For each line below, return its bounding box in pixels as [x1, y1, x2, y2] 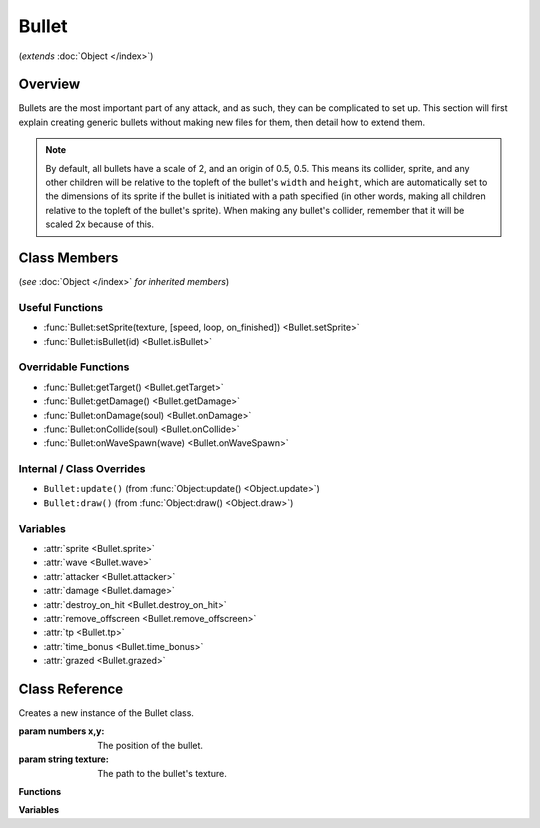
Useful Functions [18, 300, 104, 314]
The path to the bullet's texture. [97, 767, 227, 779]
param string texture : [18, 753, 109, 765]
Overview [18, 76, 81, 93]
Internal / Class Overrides [18, 462, 146, 476]
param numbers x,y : [18, 725, 105, 737]
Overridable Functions [18, 360, 130, 374]
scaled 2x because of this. [45, 218, 155, 230]
